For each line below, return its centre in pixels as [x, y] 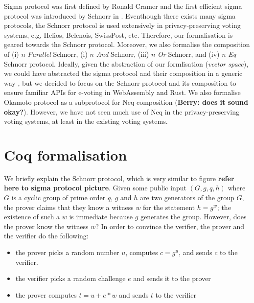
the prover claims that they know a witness [69, 207]
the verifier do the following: [46, 236]
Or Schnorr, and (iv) [189, 54]
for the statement [169, 207]
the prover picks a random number [67, 252]
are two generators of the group [187, 198]
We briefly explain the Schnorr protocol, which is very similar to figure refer [119, 178]
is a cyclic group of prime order [58, 198]
